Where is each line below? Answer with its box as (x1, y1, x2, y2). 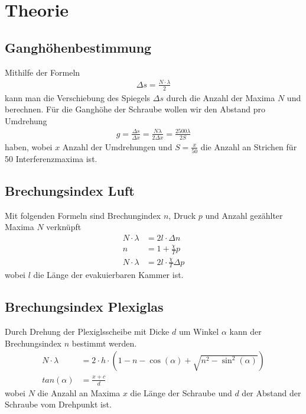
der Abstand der (242, 386, 301, 399)
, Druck (168, 209, 196, 221)
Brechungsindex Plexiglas (5, 297, 164, 316)
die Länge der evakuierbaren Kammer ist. (33, 269, 184, 281)
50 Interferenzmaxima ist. (5, 153, 97, 165)
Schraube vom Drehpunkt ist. (5, 398, 112, 410)
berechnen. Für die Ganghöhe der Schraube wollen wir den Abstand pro (5, 103, 265, 115)
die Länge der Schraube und (130, 386, 232, 399)
